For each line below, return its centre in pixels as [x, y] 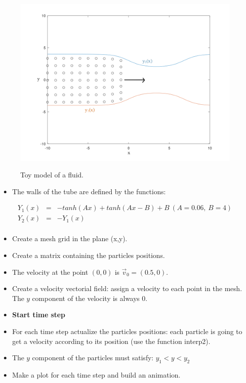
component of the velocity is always [86, 298]
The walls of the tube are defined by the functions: [89, 191]
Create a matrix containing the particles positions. [88, 255]
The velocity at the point [50, 272]
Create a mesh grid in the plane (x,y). [70, 238]
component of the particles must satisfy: [93, 358]
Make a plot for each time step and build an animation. [96, 375]
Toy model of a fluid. [52, 175]
